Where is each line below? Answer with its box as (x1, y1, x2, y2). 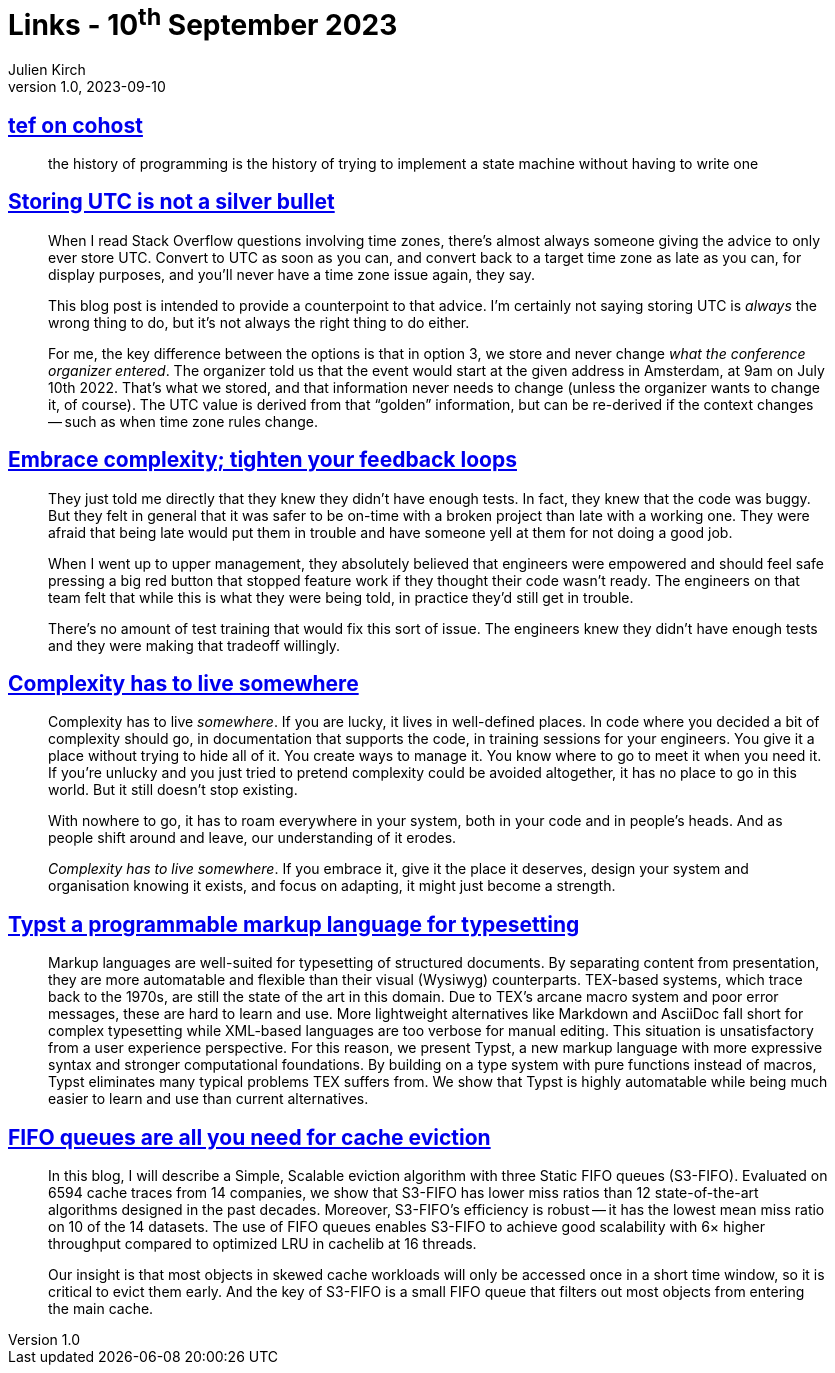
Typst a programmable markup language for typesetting (8, 911, 580, 937)
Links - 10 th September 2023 (8, 2, 398, 43)
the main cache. (48, 1300, 154, 1318)
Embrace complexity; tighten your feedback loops (8, 447, 517, 473)
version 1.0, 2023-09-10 (8, 78, 166, 96)
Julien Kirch (8, 61, 86, 79)
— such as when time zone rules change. (48, 412, 318, 430)
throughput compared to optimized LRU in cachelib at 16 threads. (48, 1235, 477, 1253)
